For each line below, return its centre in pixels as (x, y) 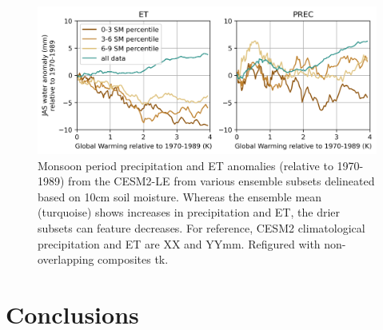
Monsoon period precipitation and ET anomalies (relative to (186, 165)
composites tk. (133, 259)
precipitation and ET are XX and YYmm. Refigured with (179, 243)
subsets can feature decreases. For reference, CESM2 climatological (201, 228)
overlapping (66, 259)
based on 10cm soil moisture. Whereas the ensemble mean (180, 196)
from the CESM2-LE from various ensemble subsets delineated (221, 181)
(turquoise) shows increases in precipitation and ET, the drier (189, 212)
